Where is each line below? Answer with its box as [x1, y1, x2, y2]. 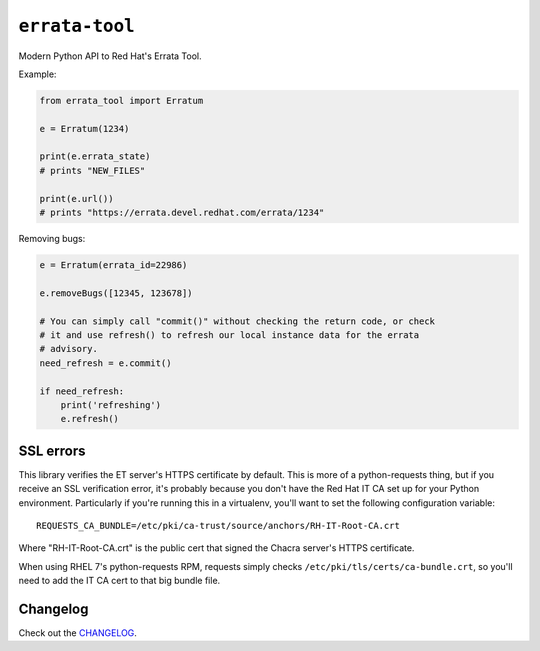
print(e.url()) [39, 193, 114, 204]
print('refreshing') [60, 399, 162, 410]
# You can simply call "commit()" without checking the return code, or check [39, 315, 435, 327]
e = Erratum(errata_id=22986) [39, 260, 188, 271]
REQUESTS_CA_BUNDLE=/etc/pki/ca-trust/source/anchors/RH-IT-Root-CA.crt [36, 520, 400, 531]
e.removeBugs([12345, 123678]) [39, 287, 194, 299]
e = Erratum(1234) [39, 123, 130, 134]
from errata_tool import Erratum [39, 95, 204, 106]
